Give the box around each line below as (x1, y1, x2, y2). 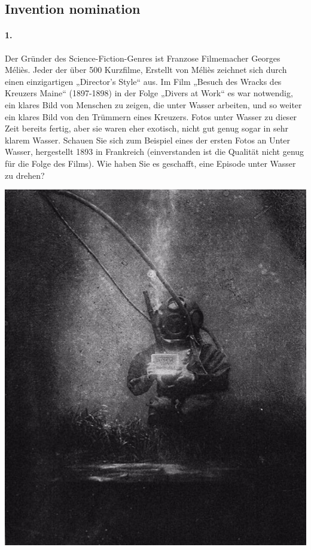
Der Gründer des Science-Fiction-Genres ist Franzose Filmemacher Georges (5, 51, 280, 64)
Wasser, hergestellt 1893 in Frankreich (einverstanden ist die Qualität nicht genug (5, 145, 304, 158)
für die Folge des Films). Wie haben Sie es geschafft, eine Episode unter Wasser (5, 157, 296, 169)
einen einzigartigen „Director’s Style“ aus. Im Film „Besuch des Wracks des (5, 75, 282, 87)
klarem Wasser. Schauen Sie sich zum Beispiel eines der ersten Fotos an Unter (5, 133, 291, 146)
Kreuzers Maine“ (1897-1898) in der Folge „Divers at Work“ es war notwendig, (5, 87, 293, 99)
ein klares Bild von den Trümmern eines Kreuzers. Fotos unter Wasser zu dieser (5, 110, 297, 123)
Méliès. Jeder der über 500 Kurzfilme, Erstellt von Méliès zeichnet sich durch (5, 63, 287, 76)
